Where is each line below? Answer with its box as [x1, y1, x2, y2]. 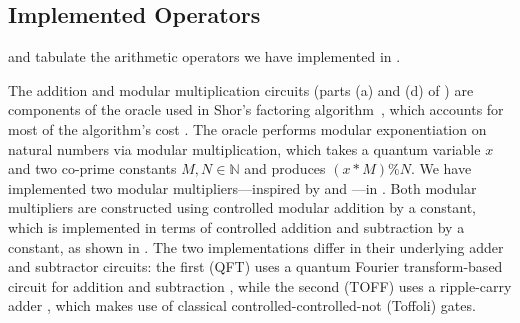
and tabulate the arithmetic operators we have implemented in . [8, 46, 401, 67]
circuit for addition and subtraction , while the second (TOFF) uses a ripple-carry [8, 275, 512, 296]
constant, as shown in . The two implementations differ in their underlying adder [8, 236, 504, 257]
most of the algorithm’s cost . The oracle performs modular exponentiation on [8, 118, 487, 139]
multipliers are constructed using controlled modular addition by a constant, [8, 197, 476, 218]
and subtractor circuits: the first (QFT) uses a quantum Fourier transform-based [8, 256, 503, 277]
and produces [244, 158, 326, 179]
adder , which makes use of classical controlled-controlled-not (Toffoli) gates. [8, 295, 476, 316]
